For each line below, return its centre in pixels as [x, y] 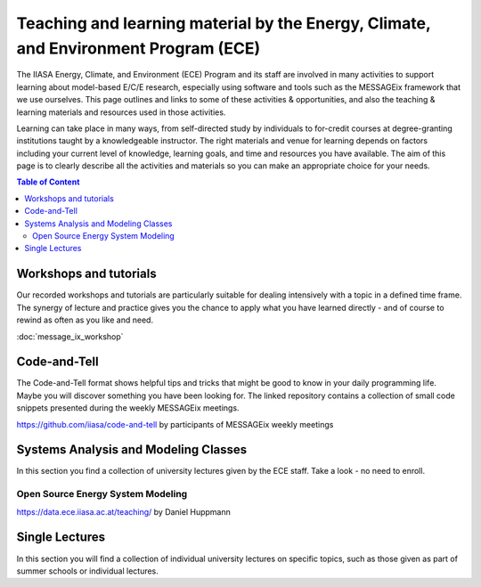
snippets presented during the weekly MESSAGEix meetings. [128, 408]
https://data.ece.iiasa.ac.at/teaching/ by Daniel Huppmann [123, 511]
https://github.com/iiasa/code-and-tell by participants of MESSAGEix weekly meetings [175, 424]
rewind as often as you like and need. [85, 320]
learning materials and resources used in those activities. [121, 112]
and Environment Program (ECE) [139, 48]
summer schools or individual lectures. [88, 571]
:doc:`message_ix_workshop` [70, 336]
